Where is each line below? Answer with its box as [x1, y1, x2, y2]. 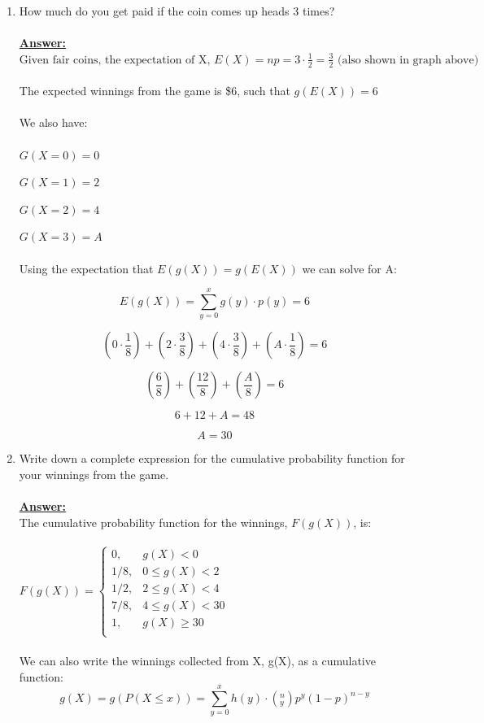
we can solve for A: [302, 259, 397, 277]
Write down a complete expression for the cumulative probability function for [19, 450, 405, 467]
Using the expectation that [19, 259, 154, 277]
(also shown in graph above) [337, 54, 479, 66]
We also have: [19, 114, 88, 131]
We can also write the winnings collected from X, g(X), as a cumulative [19, 652, 376, 669]
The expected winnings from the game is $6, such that [19, 82, 290, 99]
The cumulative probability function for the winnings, [19, 513, 288, 530]
